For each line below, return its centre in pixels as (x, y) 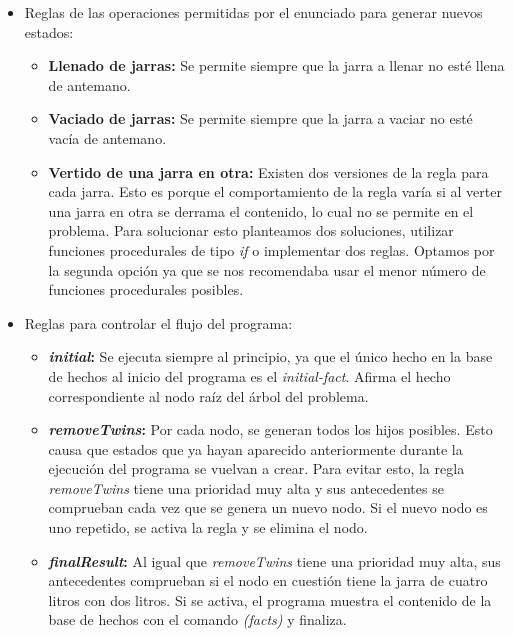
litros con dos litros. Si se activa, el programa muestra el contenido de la (270, 599)
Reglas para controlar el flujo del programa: (158, 322)
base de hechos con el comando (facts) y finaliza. (197, 619)
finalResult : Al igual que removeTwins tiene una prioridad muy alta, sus (274, 560)
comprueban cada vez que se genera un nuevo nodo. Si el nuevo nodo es (268, 507)
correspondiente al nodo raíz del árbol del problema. (208, 395)
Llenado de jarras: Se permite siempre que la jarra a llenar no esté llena (276, 65)
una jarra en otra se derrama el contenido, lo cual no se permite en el (261, 210)
